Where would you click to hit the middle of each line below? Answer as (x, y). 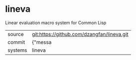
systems (17, 50)
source (16, 34)
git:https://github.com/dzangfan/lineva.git (80, 34)
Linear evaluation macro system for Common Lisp (56, 23)
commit (16, 42)
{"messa (42, 42)
